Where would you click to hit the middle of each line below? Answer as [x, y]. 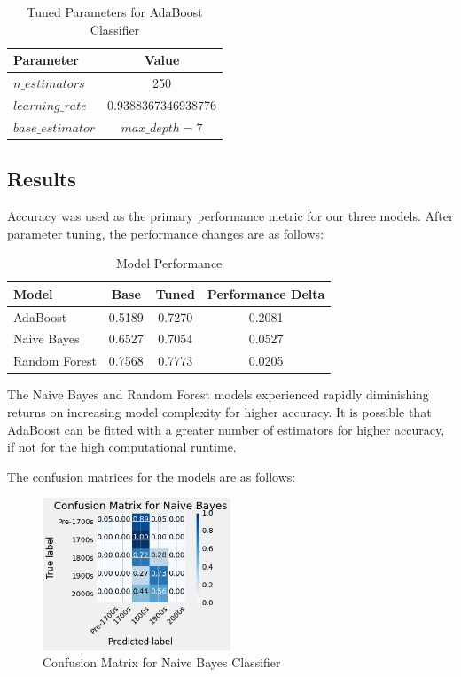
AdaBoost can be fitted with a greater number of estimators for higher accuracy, [226, 429]
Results [42, 179]
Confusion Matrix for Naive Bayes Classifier [162, 662]
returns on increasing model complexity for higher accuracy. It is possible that [219, 412]
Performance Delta [266, 293]
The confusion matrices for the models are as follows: [152, 476]
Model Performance [169, 263]
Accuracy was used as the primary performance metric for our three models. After [230, 216]
